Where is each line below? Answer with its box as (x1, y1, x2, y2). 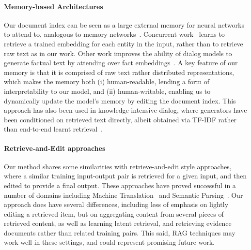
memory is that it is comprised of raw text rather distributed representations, (4, 67, 234, 77)
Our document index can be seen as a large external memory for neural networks (4, 19, 244, 29)
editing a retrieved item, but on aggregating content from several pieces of (4, 208, 224, 219)
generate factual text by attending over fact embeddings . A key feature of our (4, 58, 238, 68)
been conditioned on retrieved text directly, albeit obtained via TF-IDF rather (4, 114, 236, 124)
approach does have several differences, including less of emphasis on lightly (4, 199, 229, 209)
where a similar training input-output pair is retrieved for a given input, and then (4, 171, 247, 181)
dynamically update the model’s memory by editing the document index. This (4, 95, 236, 105)
